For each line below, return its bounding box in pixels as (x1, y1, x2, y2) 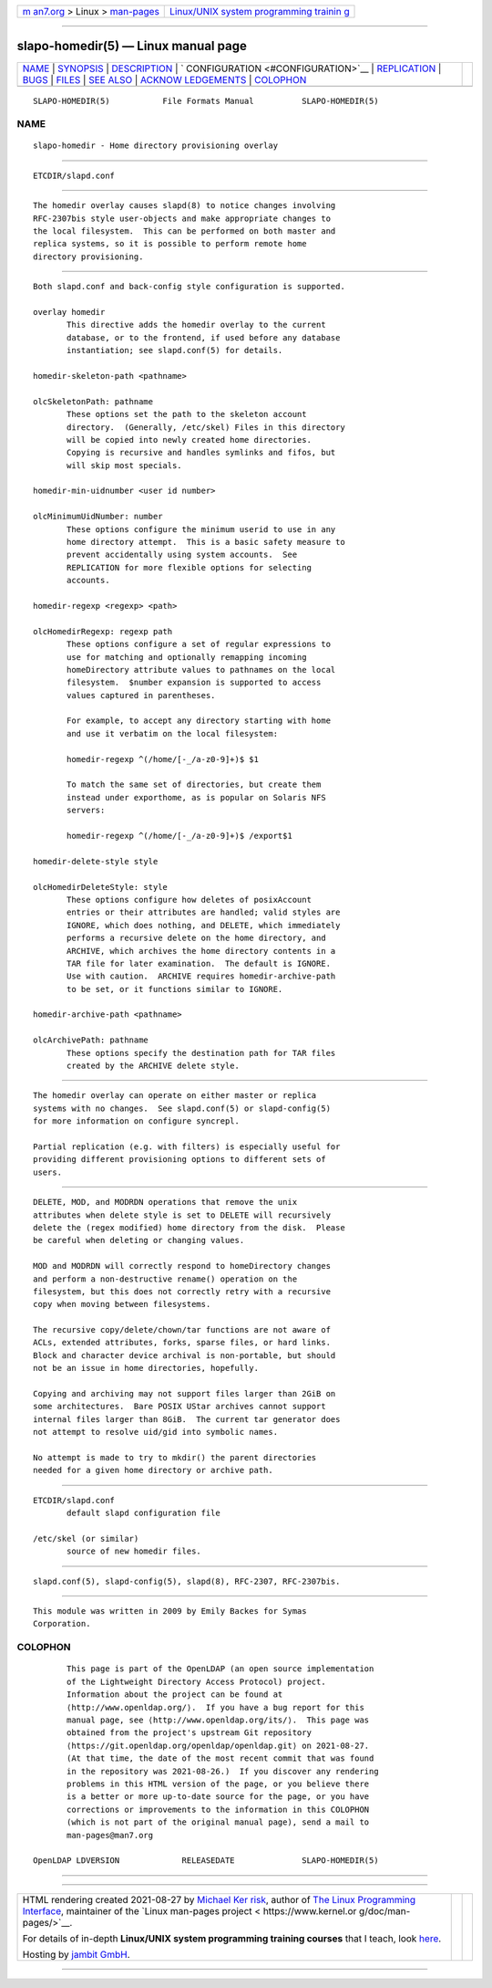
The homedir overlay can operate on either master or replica (33, 1091, 317, 1101)
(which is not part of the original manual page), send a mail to (67, 1817, 370, 1827)
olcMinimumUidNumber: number (33, 511, 163, 522)
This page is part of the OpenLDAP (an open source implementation (67, 1664, 374, 1674)
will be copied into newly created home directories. (67, 434, 312, 445)
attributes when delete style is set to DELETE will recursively (33, 1209, 332, 1220)
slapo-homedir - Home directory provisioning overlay (33, 141, 278, 151)
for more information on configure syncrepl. (33, 1116, 241, 1126)
